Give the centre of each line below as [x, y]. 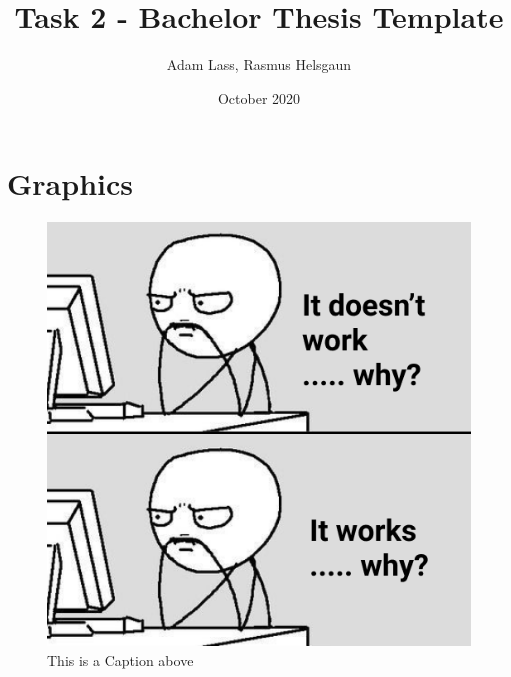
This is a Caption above [120, 659]
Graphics [70, 183]
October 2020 [259, 97]
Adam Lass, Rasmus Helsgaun [259, 64]
